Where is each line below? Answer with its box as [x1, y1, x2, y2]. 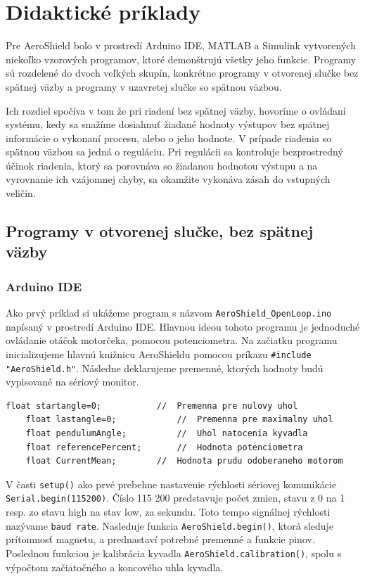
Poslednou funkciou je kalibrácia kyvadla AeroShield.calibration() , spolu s [6, 545, 342, 560]
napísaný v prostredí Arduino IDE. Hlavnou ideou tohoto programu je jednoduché [6, 319, 360, 333]
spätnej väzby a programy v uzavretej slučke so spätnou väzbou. [6, 79, 282, 94]
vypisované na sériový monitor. [6, 374, 139, 389]
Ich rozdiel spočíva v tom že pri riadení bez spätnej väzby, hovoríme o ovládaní [6, 103, 346, 117]
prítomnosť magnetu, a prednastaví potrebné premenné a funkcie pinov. [6, 532, 315, 547]
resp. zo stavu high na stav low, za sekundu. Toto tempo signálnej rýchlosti [6, 504, 331, 519]
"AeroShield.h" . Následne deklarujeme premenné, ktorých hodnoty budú [6, 360, 324, 375]
